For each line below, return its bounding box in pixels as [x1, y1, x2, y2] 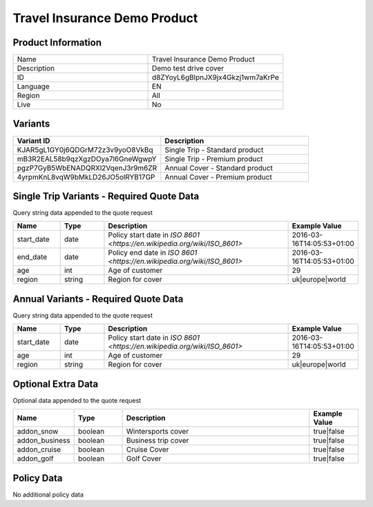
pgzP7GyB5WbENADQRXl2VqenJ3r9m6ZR [17, 163, 157, 173]
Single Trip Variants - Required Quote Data [12, 191, 200, 202]
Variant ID [17, 135, 50, 145]
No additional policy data [12, 490, 84, 499]
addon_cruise [17, 445, 61, 455]
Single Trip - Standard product [164, 145, 264, 155]
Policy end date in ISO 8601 [108, 248, 198, 258]
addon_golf [17, 454, 54, 463]
